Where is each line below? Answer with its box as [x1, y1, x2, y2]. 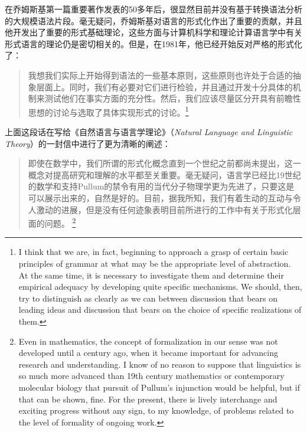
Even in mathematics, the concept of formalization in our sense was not [18, 335, 278, 347]
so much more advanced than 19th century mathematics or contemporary [18, 369, 285, 382]
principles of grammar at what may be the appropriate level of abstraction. [18, 257, 291, 269]
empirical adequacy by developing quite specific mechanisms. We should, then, [18, 280, 302, 293]
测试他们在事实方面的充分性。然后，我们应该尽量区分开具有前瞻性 [44, 92, 301, 104]
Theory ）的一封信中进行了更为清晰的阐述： [5, 137, 171, 149]
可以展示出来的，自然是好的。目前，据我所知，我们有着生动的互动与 [28, 191, 293, 204]
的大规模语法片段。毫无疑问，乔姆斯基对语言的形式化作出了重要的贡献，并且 [5, 14, 302, 27]
